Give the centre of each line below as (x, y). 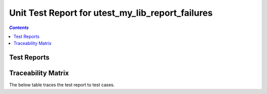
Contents (19, 28)
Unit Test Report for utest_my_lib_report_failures (111, 13)
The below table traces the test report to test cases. (62, 85)
